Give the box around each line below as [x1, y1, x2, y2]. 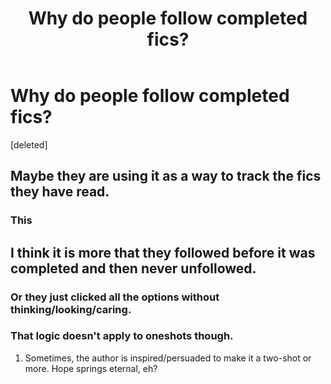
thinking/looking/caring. [10, 302, 132, 316]
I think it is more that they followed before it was [10, 244, 316, 261]
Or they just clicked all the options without [10, 290, 220, 304]
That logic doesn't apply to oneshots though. [10, 329, 234, 343]
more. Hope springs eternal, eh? [24, 362, 158, 374]
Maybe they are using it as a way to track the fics [10, 168, 322, 185]
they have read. [10, 183, 110, 201]
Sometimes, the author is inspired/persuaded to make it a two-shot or [24, 352, 312, 364]
